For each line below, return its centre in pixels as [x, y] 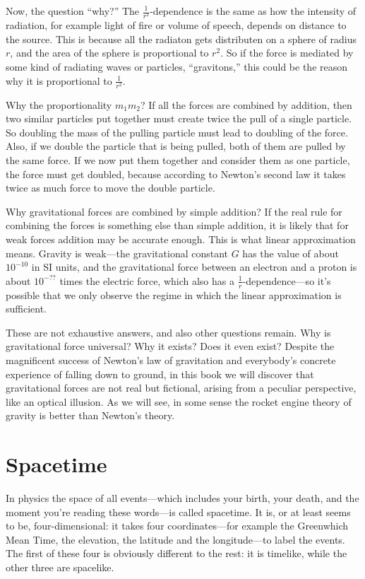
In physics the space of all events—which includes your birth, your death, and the [182, 498]
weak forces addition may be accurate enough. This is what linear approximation [181, 239]
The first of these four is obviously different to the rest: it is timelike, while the [176, 553]
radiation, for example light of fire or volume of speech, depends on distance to [176, 25]
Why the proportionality [59, 104]
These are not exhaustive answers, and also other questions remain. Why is [168, 332]
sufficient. [26, 309]
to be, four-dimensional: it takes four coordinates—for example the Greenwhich [177, 526]
